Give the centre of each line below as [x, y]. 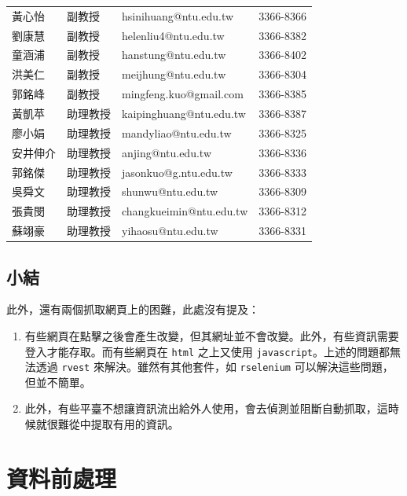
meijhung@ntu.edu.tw [174, 74]
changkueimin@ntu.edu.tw [185, 211]
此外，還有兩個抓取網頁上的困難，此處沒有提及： [133, 309]
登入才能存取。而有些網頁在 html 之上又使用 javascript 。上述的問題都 [207, 351]
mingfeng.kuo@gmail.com [183, 94]
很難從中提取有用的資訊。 [113, 424]
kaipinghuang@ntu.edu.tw [184, 113]
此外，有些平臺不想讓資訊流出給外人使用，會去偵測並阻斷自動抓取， [201, 408]
